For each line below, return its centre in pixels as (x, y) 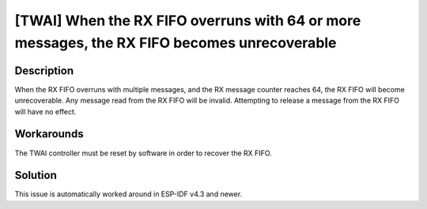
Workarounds (49, 134)
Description (44, 71)
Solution (36, 175)
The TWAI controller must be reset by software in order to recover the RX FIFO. (143, 153)
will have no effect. (45, 111)
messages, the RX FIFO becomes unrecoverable (176, 43)
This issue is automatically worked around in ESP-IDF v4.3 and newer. (128, 194)
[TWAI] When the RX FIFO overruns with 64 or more (188, 21)
